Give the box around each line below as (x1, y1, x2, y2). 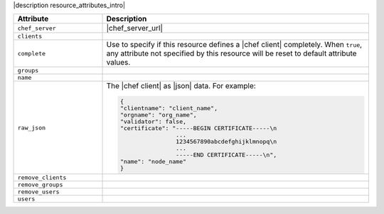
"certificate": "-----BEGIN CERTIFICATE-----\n (119, 124, 277, 132)
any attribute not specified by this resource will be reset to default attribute (106, 48, 357, 58)
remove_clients (17, 174, 67, 181)
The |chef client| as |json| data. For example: (106, 81, 256, 91)
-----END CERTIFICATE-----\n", (175, 151, 277, 159)
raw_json (17, 124, 46, 132)
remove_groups (17, 181, 63, 188)
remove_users (17, 188, 60, 196)
